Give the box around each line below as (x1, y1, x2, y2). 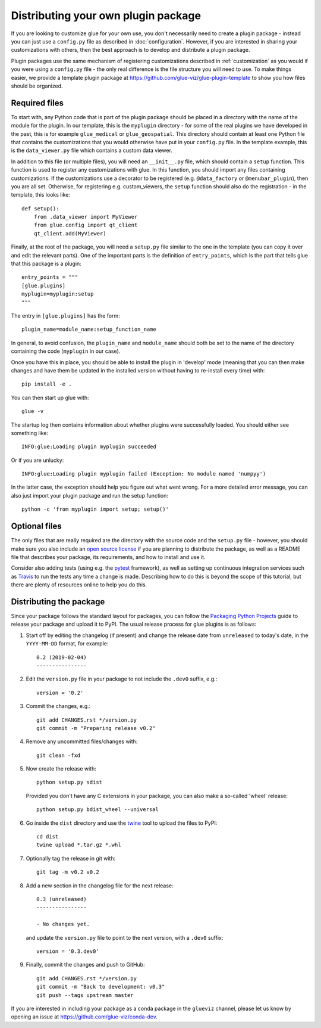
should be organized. (11, 82, 63, 89)
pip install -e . (21, 381, 72, 387)
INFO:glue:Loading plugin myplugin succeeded (21, 443, 157, 450)
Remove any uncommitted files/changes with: (26, 738, 138, 745)
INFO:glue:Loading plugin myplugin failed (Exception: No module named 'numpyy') (21, 471, 266, 477)
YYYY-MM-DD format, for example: (26, 640, 109, 647)
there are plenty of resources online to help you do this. (11, 581, 147, 588)
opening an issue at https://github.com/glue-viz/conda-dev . (11, 1013, 158, 1020)
